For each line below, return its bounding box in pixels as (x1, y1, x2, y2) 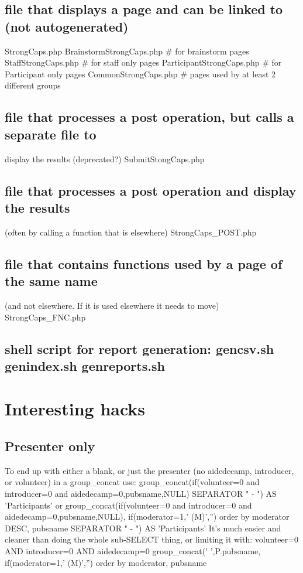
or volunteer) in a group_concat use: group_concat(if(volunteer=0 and (5, 476, 260, 488)
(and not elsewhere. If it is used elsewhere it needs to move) (5, 299, 219, 311)
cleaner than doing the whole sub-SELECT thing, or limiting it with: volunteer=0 (5, 533, 299, 545)
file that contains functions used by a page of (5, 254, 283, 272)
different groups (5, 79, 61, 91)
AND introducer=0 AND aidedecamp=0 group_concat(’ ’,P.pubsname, (5, 545, 261, 557)
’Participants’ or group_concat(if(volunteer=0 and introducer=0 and (5, 499, 252, 511)
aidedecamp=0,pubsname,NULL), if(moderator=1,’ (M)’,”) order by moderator (5, 510, 290, 523)
